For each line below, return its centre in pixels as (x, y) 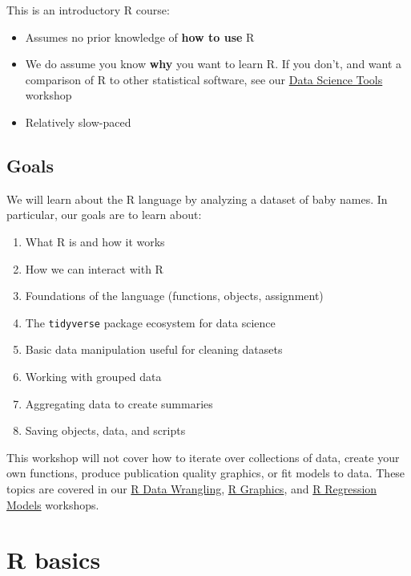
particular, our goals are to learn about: (104, 215)
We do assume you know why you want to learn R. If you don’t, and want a (214, 64)
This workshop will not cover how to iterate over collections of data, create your (203, 457)
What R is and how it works (95, 241)
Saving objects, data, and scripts (105, 430)
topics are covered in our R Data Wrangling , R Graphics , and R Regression (192, 488)
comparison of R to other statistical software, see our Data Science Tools (204, 79)
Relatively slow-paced (78, 122)
